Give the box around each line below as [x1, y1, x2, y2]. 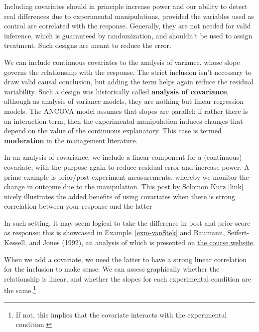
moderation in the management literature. [4, 135, 138, 145]
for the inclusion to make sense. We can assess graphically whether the [4, 264, 220, 274]
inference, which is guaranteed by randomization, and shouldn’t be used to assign [4, 30, 253, 40]
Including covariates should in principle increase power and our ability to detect [4, 1, 248, 11]
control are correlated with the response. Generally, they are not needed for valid [4, 20, 251, 31]
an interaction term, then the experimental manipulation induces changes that [4, 115, 243, 126]
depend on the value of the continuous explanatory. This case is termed [4, 125, 222, 136]
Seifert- [227, 227, 250, 238]
